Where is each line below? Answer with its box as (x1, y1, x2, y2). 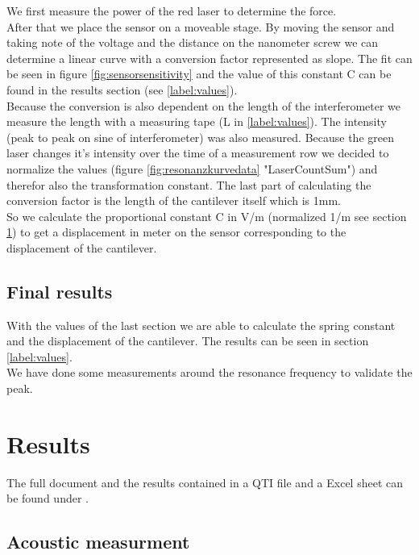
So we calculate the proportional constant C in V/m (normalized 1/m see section (6, 207, 407, 224)
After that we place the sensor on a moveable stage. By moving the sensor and (6, 18, 395, 35)
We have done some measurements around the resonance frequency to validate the (6, 364, 413, 381)
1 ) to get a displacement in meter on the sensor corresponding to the (6, 223, 346, 240)
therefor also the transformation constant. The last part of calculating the (6, 176, 371, 193)
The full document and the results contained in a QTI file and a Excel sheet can (6, 474, 404, 490)
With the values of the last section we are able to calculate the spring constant (6, 316, 396, 333)
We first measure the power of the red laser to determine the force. (6, 2, 337, 19)
